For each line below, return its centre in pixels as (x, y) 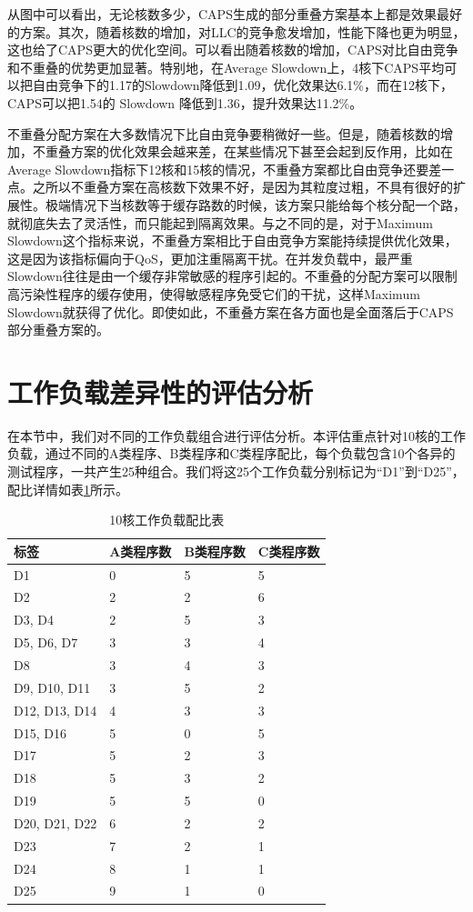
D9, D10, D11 (52, 687)
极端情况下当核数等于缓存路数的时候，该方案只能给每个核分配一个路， (255, 204)
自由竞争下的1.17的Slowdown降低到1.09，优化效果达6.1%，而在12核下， (243, 85)
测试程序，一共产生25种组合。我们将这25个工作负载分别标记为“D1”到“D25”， (236, 471)
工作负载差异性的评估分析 (161, 391)
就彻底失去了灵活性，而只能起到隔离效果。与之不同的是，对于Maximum (220, 222)
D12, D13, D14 (55, 710)
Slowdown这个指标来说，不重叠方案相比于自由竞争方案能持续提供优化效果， (232, 241)
